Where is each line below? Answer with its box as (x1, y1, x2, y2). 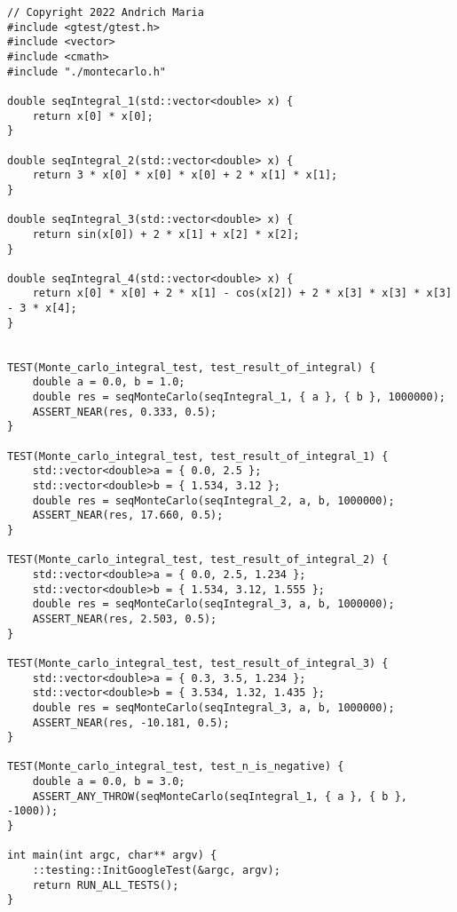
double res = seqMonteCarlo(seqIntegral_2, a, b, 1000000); (32, 494, 395, 507)
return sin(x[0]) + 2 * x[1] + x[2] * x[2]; (32, 227, 300, 241)
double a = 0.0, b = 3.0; (32, 775, 185, 789)
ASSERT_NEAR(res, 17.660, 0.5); (32, 509, 224, 522)
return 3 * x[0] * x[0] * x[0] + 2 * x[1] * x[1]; (32, 169, 338, 182)
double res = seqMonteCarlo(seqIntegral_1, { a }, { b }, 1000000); (32, 391, 445, 404)
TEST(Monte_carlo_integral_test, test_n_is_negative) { (7, 760, 344, 773)
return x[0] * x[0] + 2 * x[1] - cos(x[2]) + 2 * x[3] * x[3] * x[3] (32, 287, 453, 300)
